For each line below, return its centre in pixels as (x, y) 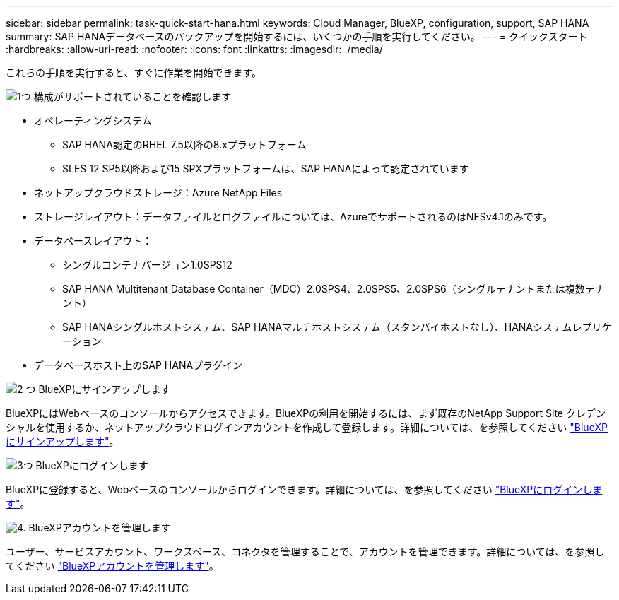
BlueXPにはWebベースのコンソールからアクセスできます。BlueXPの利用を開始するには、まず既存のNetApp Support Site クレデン (306, 413)
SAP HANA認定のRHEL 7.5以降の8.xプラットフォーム (184, 145)
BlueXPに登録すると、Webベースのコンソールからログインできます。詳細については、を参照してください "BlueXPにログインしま (304, 489)
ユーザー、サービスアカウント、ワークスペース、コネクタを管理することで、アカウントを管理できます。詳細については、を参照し (305, 552)
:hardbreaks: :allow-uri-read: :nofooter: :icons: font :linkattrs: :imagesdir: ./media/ (194, 49)
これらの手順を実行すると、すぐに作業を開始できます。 (134, 72)
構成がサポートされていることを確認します (132, 96)
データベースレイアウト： (93, 241)
